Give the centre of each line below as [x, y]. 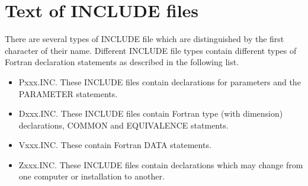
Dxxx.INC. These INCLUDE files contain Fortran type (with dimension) [151, 113]
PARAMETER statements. [68, 93]
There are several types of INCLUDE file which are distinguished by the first [145, 39]
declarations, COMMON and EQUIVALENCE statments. [123, 125]
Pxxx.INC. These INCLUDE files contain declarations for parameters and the [160, 81]
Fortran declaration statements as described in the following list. [122, 62]
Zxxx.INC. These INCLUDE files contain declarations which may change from [161, 164]
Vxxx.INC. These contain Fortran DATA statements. [115, 145]
